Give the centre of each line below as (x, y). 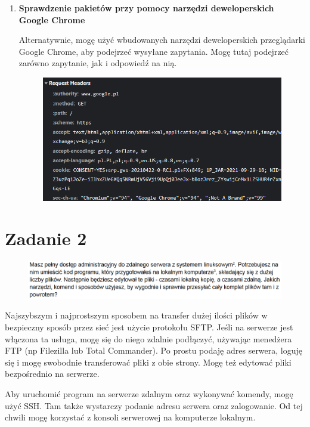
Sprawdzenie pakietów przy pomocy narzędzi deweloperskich (146, 8)
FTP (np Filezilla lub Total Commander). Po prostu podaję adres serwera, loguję (154, 350)
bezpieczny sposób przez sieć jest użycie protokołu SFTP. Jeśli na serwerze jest (149, 327)
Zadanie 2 (46, 238)
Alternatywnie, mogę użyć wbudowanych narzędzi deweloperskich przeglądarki (162, 40)
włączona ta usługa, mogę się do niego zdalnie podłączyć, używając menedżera (148, 338)
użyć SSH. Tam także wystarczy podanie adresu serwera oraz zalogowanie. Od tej (154, 405)
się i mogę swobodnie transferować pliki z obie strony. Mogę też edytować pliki (148, 362)
